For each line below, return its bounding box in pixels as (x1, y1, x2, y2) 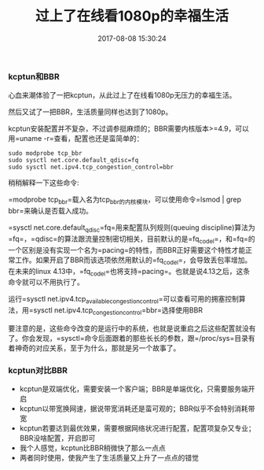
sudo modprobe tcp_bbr (8, 150, 82, 157)
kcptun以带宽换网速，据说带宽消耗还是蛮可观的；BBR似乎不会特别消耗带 (19, 404, 255, 413)
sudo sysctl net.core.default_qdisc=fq (8, 157, 139, 165)
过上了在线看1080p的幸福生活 (35, 7, 229, 25)
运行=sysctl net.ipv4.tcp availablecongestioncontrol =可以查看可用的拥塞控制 (8, 294, 240, 305)
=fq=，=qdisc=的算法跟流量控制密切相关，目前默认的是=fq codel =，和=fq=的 (8, 234, 255, 245)
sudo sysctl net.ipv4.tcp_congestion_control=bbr (8, 163, 174, 172)
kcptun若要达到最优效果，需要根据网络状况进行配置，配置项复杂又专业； (19, 424, 255, 433)
